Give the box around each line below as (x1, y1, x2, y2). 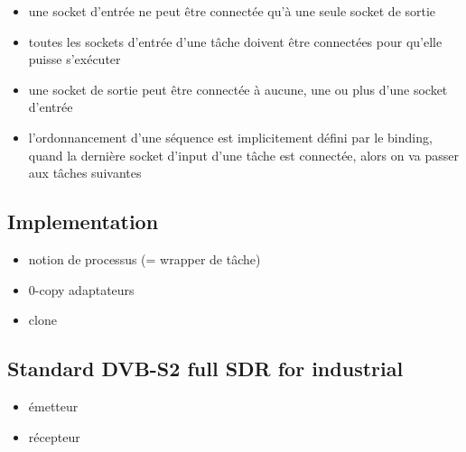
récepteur (28, 427, 80, 446)
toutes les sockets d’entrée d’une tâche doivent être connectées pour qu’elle (28, 32, 443, 51)
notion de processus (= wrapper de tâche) (28, 249, 261, 268)
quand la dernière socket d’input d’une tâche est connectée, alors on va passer (28, 145, 459, 164)
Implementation (7, 208, 159, 235)
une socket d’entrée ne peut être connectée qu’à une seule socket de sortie (28, 2, 436, 20)
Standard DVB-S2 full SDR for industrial (7, 355, 404, 383)
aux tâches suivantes (28, 163, 142, 182)
